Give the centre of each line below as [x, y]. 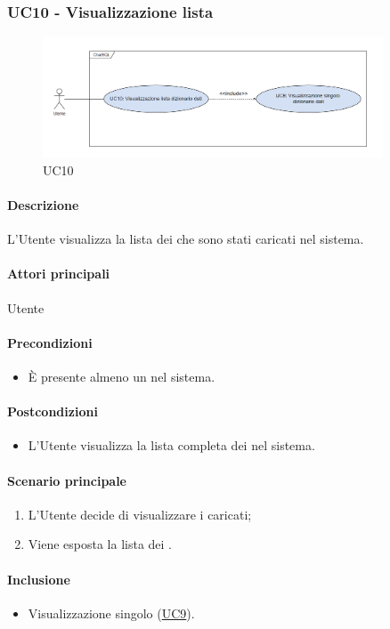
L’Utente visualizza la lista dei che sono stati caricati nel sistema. [186, 239]
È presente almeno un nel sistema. [122, 376]
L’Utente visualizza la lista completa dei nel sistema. [171, 445]
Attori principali [59, 274]
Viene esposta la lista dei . [100, 544]
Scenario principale [67, 480]
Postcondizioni [53, 411]
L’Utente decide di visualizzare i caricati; [140, 514]
